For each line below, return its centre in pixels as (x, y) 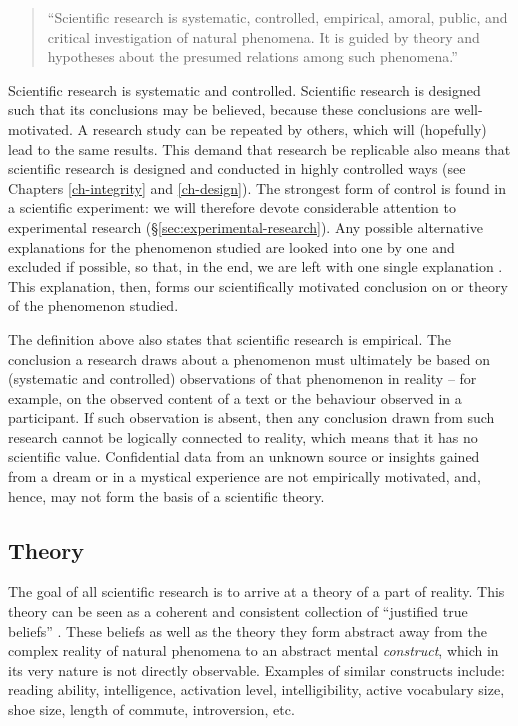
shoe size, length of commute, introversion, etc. (151, 709)
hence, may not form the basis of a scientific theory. (166, 495)
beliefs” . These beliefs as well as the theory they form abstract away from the (247, 630)
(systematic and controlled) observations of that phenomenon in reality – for (242, 378)
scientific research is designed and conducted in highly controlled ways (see (237, 168)
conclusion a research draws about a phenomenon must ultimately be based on (249, 358)
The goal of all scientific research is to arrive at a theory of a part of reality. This (256, 591)
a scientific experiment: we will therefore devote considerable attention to (232, 207)
